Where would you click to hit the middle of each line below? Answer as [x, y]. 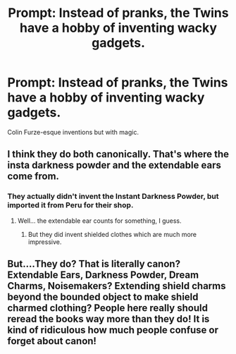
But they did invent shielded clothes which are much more [112, 234]
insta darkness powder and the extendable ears [114, 165]
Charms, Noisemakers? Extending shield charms [117, 286]
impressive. [45, 242]
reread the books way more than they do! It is [108, 319]
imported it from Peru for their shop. [70, 205]
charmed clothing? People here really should [107, 308]
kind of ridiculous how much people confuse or [113, 330]
